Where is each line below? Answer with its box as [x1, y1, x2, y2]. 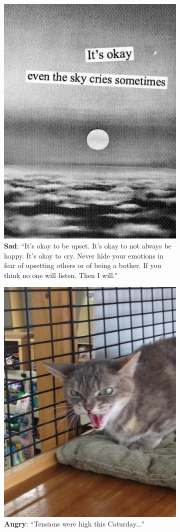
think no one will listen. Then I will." [4, 269, 117, 280]
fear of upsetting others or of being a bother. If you [4, 260, 161, 270]
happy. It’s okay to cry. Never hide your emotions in [4, 250, 164, 260]
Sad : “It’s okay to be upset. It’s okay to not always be [4, 240, 171, 250]
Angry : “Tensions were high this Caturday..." [4, 518, 144, 529]
